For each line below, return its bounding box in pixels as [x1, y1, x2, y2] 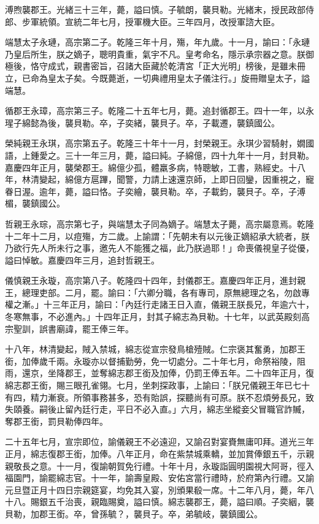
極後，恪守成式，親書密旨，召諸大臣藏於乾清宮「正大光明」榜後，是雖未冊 [5, 59, 306, 72]
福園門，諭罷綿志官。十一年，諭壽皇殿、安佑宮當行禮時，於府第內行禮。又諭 [5, 471, 314, 484]
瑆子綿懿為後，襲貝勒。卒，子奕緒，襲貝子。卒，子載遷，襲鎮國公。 [5, 116, 280, 129]
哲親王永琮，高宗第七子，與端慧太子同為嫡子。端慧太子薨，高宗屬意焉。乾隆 [5, 217, 314, 230]
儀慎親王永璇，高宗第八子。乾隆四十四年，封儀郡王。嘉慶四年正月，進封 [5, 274, 297, 287]
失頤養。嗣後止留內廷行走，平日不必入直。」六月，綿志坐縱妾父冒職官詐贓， [5, 403, 310, 416]
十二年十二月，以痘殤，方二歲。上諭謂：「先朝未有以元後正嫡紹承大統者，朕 [5, 229, 310, 242]
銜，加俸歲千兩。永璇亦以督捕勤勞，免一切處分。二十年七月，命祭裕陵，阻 [5, 354, 306, 367]
